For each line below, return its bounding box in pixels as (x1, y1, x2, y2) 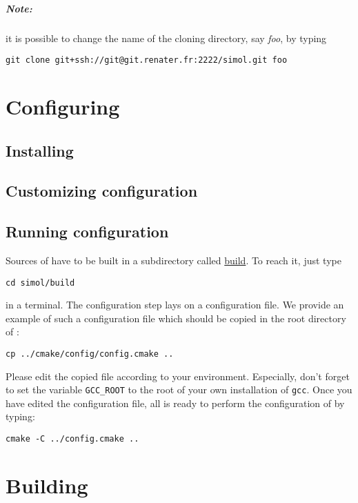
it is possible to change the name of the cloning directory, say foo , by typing (6, 30, 327, 45)
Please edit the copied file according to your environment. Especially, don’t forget (6, 368, 350, 383)
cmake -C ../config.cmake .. (6, 434, 139, 444)
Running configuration (6, 221, 169, 242)
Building (6, 471, 88, 499)
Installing (6, 139, 74, 161)
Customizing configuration (6, 180, 198, 201)
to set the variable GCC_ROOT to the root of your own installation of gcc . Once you (6, 382, 352, 397)
